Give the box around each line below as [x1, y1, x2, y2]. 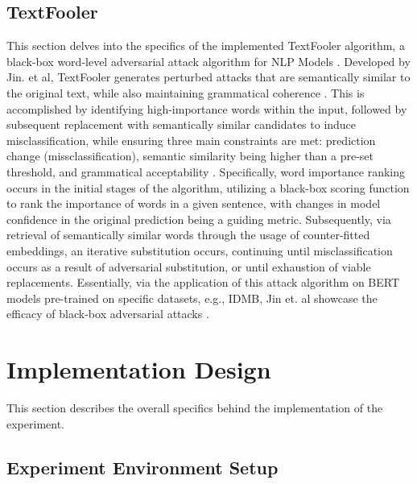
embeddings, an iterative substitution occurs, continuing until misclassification [6, 242, 393, 259]
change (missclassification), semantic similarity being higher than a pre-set [6, 147, 374, 164]
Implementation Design [6, 353, 271, 386]
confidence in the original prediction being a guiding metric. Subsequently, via [6, 210, 391, 227]
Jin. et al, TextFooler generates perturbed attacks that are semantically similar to [6, 68, 411, 85]
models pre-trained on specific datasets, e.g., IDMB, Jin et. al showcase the [6, 289, 378, 306]
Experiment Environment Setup [6, 454, 279, 479]
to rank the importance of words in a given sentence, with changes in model [6, 195, 381, 212]
